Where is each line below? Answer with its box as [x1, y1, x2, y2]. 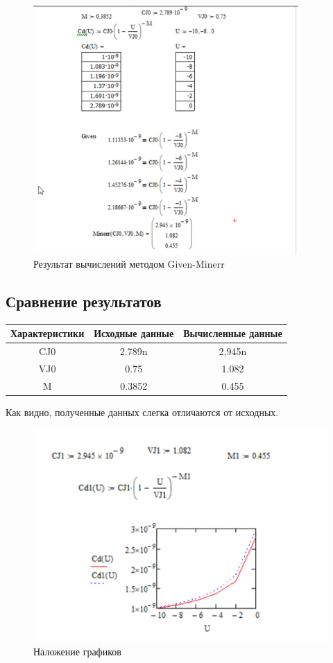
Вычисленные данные [183, 326, 282, 341]
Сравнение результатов [6, 291, 162, 312]
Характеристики [10, 326, 85, 341]
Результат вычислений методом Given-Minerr [33, 257, 225, 271]
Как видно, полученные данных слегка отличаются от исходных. [6, 405, 279, 419]
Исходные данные [94, 326, 174, 341]
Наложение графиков [33, 644, 121, 658]
